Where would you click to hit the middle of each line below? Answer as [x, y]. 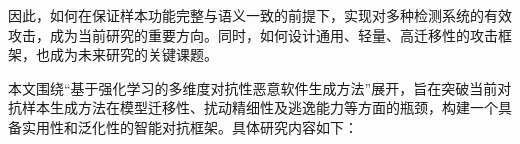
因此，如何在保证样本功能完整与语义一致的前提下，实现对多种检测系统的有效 [260, 15]
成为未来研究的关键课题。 [133, 54]
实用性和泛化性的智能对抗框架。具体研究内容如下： [189, 126]
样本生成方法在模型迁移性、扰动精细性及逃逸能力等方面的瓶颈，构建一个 [259, 107]
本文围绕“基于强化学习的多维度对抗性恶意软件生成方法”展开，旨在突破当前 [253, 87]
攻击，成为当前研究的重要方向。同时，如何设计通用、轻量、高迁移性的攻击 [253, 34]
